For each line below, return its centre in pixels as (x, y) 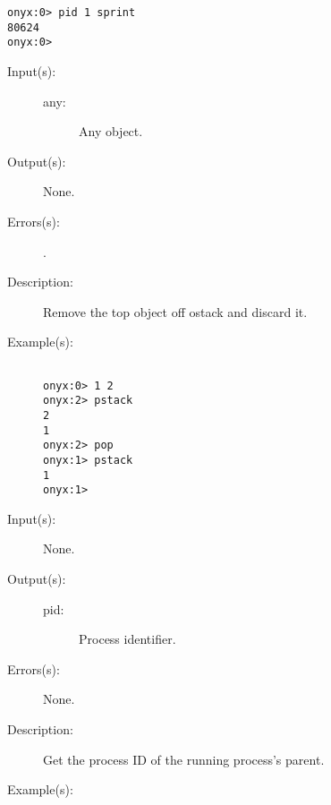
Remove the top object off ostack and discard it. (175, 311)
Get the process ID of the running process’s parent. (184, 759)
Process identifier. (127, 639)
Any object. (111, 131)
